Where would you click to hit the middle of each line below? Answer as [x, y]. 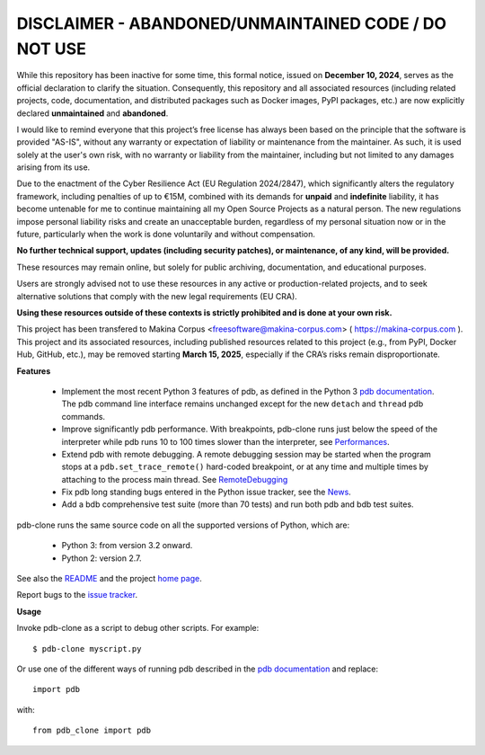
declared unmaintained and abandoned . [93, 113]
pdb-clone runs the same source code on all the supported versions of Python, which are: [183, 525]
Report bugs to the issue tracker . [77, 595]
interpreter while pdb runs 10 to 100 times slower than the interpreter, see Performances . [225, 441]
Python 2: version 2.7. [101, 558]
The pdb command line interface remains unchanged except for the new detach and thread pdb [242, 404]
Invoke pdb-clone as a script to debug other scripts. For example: [138, 628]
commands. [84, 416]
